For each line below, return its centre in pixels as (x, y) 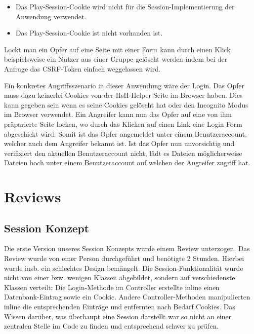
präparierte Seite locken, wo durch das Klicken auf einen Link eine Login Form (123, 124)
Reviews (33, 197)
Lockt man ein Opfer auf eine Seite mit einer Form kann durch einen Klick (117, 49)
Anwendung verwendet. (51, 16)
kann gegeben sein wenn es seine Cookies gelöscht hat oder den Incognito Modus (126, 104)
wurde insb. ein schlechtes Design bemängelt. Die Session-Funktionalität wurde (124, 268)
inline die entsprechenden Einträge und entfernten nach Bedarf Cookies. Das (120, 307)
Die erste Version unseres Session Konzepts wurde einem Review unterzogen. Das (127, 248)
